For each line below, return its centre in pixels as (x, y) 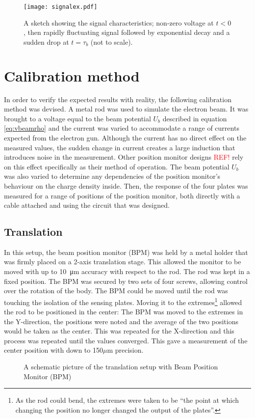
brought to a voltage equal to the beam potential (77, 118)
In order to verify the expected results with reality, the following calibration (118, 99)
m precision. (125, 350)
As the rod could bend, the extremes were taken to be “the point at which (127, 400)
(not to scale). (112, 42)
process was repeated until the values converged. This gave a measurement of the (126, 340)
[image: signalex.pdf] (61, 7)
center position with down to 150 (53, 350)
